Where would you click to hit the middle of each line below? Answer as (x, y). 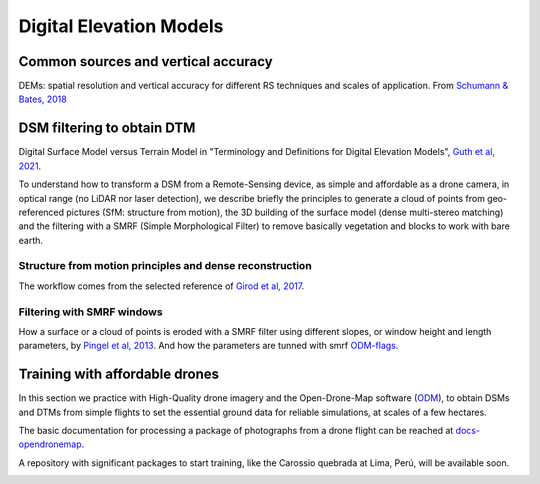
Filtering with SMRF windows (91, 312)
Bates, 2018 (42, 99)
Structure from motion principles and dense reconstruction (165, 266)
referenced (41, 212)
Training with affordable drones (119, 374)
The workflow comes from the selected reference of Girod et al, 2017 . (161, 286)
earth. (31, 240)
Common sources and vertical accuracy (146, 61)
